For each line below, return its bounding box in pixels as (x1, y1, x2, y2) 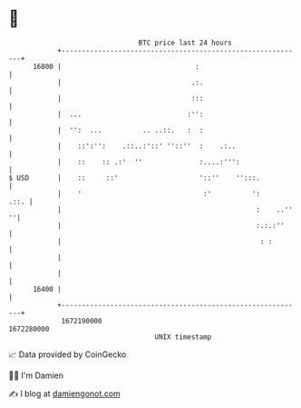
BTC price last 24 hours (138, 38, 232, 47)
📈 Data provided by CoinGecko (8, 349, 127, 360)
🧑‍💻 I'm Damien (8, 370, 64, 381)
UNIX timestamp (154, 332, 212, 342)
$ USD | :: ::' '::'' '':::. (8, 173, 260, 183)
